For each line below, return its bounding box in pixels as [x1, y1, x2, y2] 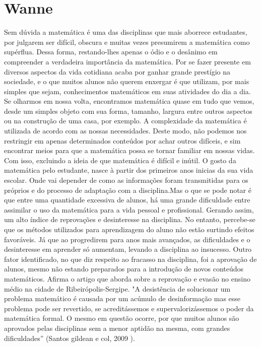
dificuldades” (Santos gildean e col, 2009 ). [4, 332, 135, 343]
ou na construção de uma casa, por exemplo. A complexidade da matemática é [4, 115, 247, 126]
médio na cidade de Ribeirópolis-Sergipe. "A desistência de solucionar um [4, 283, 231, 294]
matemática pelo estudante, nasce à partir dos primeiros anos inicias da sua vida [4, 165, 253, 175]
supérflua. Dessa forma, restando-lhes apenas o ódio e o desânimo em [4, 46, 218, 57]
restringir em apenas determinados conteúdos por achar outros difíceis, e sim [4, 135, 241, 146]
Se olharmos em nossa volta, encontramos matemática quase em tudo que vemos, [4, 96, 254, 106]
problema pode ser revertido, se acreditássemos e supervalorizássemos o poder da [4, 303, 254, 313]
